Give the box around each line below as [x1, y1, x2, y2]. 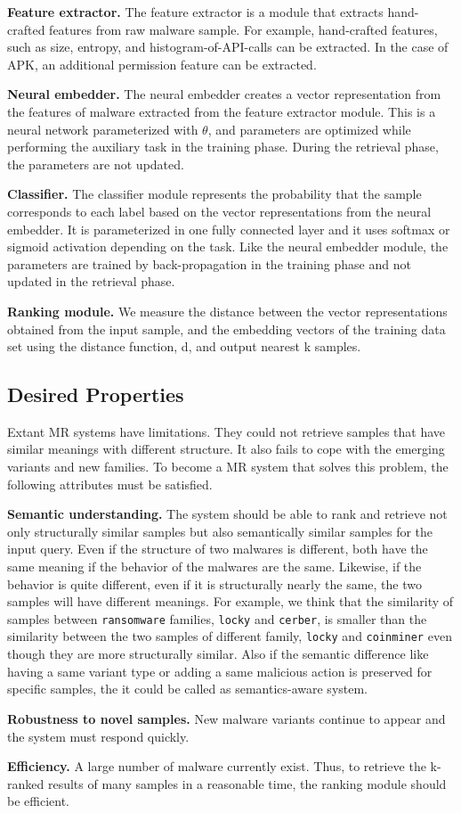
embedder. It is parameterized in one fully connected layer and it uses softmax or [7, 219, 450, 238]
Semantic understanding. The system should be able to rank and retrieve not [7, 505, 448, 523]
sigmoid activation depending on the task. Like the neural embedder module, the [7, 237, 449, 256]
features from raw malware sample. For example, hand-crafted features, [49, 20, 438, 38]
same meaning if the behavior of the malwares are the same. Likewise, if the [7, 557, 422, 576]
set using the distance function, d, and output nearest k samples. [7, 337, 361, 356]
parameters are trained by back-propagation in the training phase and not [7, 254, 411, 273]
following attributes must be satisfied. [7, 474, 213, 493]
